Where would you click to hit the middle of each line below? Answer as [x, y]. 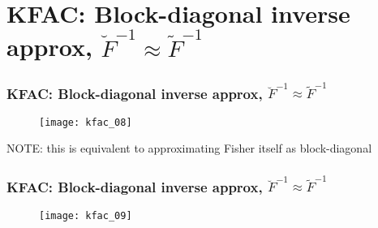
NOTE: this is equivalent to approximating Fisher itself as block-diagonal [189, 148]
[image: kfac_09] [86, 215]
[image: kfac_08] [86, 122]
